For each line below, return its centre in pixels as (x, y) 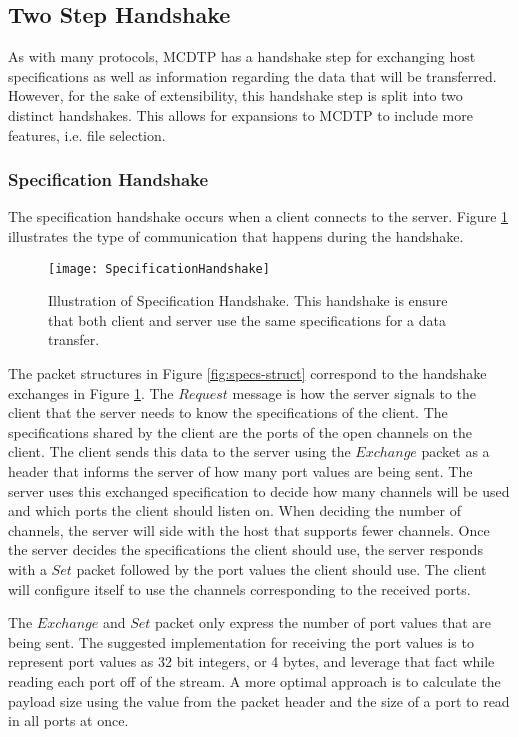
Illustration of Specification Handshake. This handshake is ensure (248, 300)
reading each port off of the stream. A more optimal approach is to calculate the (254, 680)
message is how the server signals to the (354, 392)
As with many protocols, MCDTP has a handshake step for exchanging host (242, 56)
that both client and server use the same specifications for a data (247, 319)
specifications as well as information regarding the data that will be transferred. (252, 75)
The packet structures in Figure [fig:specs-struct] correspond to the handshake (247, 373)
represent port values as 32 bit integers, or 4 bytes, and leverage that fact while (251, 661)
